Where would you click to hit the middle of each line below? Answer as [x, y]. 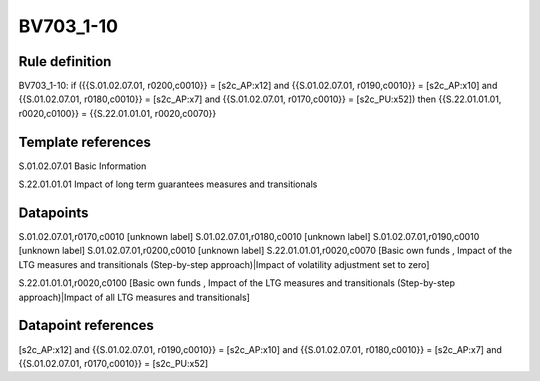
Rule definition [65, 61]
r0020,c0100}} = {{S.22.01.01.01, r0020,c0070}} [117, 113]
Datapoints [53, 212]
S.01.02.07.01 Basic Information [82, 166]
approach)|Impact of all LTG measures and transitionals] [134, 297]
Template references [85, 141]
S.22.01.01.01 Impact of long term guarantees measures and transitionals [168, 184]
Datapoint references [86, 325]
